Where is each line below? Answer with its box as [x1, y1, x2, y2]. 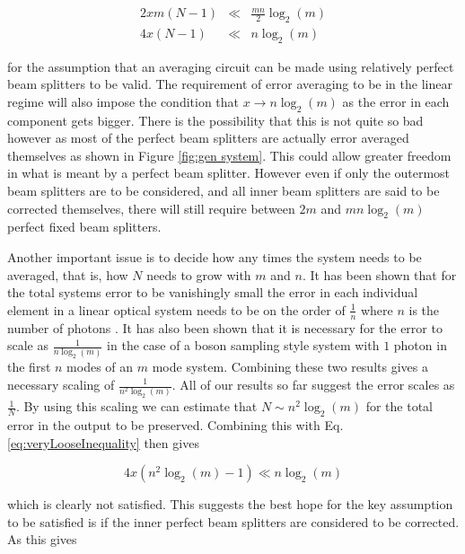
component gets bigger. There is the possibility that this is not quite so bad [7, 110, 424, 129]
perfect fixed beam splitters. [7, 217, 162, 236]
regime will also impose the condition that [7, 92, 240, 110]
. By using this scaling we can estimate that [15, 397, 258, 416]
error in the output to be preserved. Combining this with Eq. [7, 416, 344, 434]
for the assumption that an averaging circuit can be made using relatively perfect [7, 57, 454, 75]
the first [7, 357, 51, 376]
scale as [7, 336, 49, 355]
